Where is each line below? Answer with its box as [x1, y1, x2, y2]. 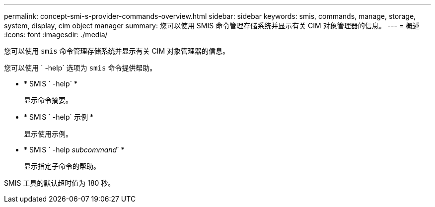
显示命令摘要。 [24, 96, 72, 104]
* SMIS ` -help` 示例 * [24, 113, 93, 121]
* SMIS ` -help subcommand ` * [24, 145, 125, 154]
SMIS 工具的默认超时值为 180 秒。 [4, 179, 115, 187]
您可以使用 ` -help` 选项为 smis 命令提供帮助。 [4, 64, 157, 72]
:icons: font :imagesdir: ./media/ [4, 30, 108, 39]
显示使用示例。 [24, 130, 72, 138]
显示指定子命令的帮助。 [24, 162, 100, 170]
